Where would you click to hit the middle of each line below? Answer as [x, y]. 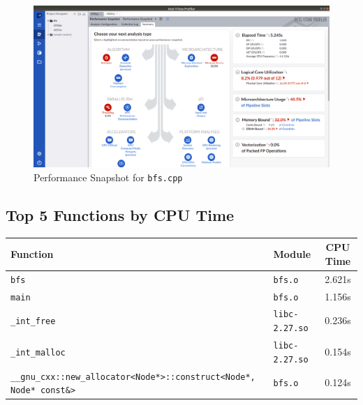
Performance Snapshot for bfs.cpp [108, 177]
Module [292, 254]
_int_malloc [38, 352]
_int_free [33, 322]
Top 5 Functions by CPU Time [120, 214]
